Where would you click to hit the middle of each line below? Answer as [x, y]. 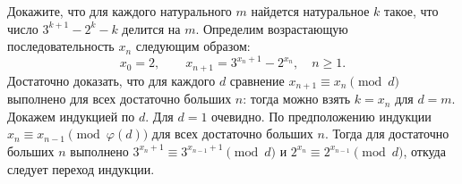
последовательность [61, 46]
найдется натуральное [310, 11]
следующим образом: [193, 46]
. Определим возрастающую [272, 28]
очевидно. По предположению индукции [321, 116]
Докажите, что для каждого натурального [120, 11]
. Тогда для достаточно [387, 134]
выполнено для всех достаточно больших [120, 99]
